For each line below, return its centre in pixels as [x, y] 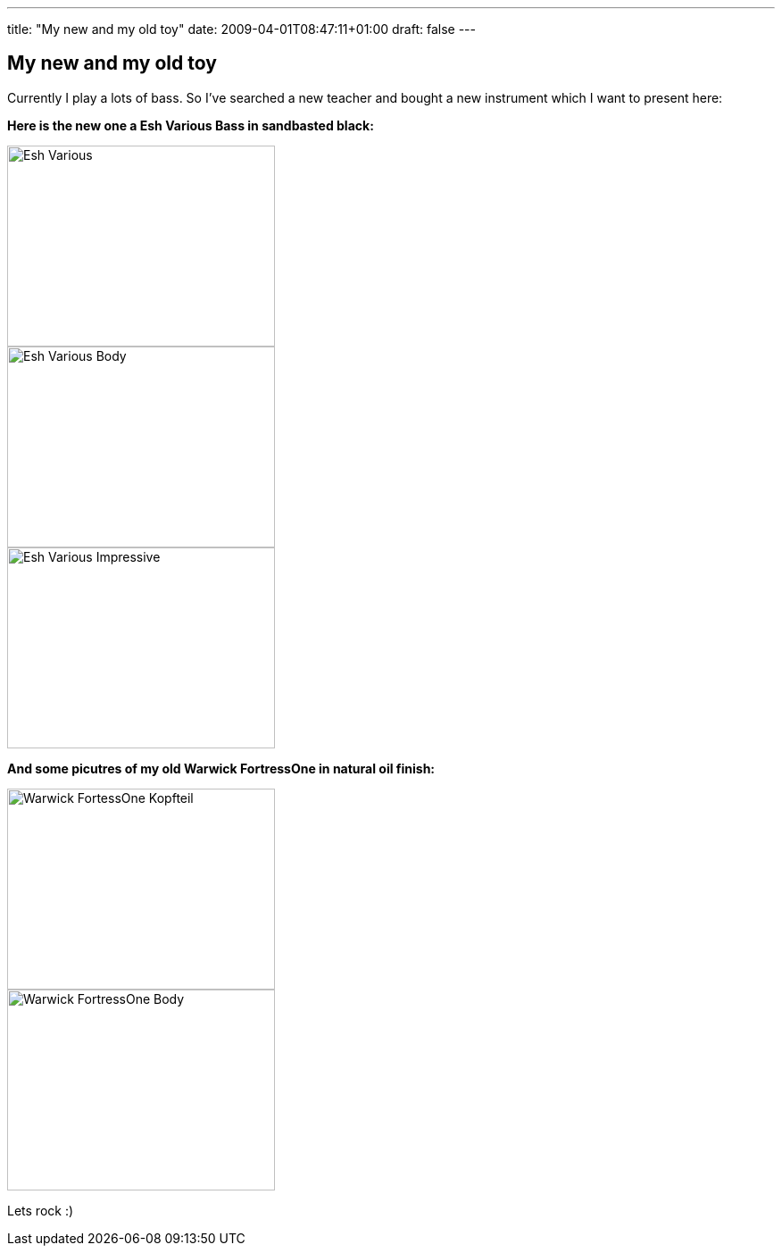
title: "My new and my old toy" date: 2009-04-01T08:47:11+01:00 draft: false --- [241, 29]
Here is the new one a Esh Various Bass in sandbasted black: [191, 125]
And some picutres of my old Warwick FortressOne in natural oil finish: [221, 768]
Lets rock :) [41, 1210]
